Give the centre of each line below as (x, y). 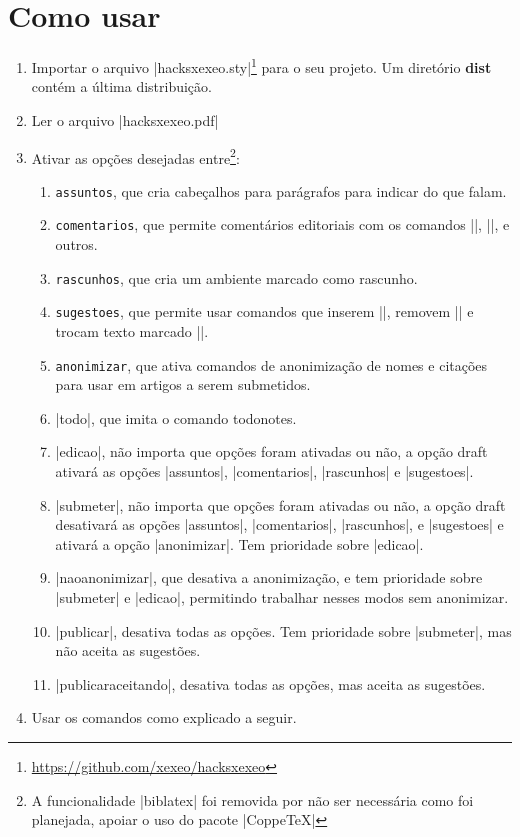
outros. (76, 244)
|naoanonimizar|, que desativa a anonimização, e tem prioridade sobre (269, 577)
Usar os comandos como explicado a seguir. (164, 717)
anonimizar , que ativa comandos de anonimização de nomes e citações (271, 364)
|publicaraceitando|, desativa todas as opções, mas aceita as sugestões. (270, 683)
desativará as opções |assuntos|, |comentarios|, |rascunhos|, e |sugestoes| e (279, 524)
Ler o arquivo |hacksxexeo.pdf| (125, 119)
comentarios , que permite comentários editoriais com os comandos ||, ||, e (282, 224)
